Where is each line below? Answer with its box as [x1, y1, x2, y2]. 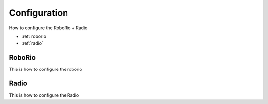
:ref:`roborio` [21, 34, 48, 39]
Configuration [9, 7, 68, 18]
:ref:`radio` [21, 40, 43, 46]
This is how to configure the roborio [9, 67, 83, 72]
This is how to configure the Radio [9, 92, 79, 98]
